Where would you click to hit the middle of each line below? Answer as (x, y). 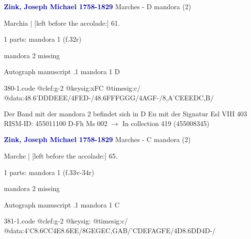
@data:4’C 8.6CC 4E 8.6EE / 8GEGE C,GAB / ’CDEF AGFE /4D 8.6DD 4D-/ (110, 230)
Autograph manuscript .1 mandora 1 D (62, 72)
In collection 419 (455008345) (166, 123)
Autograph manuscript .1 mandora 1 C (62, 204)
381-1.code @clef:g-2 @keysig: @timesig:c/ (66, 221)
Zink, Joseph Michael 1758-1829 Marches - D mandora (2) (98, 6)
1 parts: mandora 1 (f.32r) (43, 39)
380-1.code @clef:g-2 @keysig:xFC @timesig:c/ (72, 88)
